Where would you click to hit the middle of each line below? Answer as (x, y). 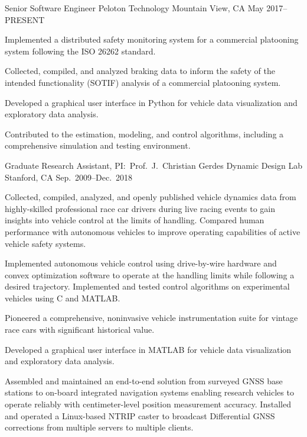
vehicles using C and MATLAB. (63, 298)
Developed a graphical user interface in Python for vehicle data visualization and (151, 102)
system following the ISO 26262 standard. (80, 51)
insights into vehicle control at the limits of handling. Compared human (135, 220)
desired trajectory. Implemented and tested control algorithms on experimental (147, 286)
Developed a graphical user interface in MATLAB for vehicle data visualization (148, 349)
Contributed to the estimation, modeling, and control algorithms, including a (144, 134)
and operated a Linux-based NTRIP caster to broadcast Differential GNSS (140, 415)
